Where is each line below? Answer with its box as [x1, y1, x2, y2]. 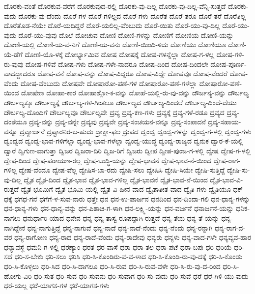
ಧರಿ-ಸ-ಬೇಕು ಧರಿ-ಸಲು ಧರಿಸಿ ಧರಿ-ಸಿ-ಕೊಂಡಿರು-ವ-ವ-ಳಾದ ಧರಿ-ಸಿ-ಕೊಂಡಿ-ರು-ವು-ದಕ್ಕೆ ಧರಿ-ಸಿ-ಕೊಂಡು [14, 251, 242, 262]
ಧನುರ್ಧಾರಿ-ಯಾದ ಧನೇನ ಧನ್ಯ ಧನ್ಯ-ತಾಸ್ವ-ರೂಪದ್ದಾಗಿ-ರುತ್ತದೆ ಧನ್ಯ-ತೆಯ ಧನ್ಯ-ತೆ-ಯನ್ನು [23, 213, 219, 223]
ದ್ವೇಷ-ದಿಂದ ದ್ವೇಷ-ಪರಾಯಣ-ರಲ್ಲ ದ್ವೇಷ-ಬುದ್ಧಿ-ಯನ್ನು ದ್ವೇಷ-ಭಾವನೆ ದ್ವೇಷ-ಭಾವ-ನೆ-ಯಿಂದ [4, 155, 211, 165]
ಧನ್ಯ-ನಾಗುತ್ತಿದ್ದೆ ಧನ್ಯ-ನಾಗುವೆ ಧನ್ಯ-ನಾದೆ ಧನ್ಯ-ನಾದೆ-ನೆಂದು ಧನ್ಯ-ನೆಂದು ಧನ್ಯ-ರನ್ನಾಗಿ [27, 222, 213, 233]
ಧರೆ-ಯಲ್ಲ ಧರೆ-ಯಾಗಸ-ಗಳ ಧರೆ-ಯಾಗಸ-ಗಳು [4, 280, 110, 291]
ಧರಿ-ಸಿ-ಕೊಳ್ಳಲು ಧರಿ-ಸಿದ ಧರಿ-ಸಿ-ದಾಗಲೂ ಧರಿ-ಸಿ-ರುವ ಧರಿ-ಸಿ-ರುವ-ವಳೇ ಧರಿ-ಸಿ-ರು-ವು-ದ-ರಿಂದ [4, 261, 221, 271]
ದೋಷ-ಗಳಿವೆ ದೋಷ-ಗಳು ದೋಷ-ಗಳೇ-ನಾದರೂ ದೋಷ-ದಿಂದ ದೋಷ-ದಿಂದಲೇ [26, 59, 208, 69]
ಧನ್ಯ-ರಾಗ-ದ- [215, 222, 246, 233]
